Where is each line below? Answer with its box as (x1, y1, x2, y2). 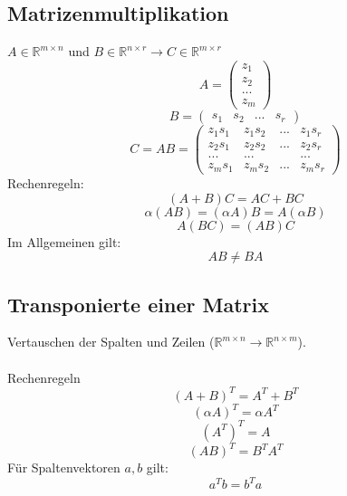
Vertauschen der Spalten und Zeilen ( (7, 332, 215, 351)
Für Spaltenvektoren (7, 458, 120, 477)
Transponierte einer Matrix (7, 290, 269, 318)
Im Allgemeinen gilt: (7, 232, 121, 251)
